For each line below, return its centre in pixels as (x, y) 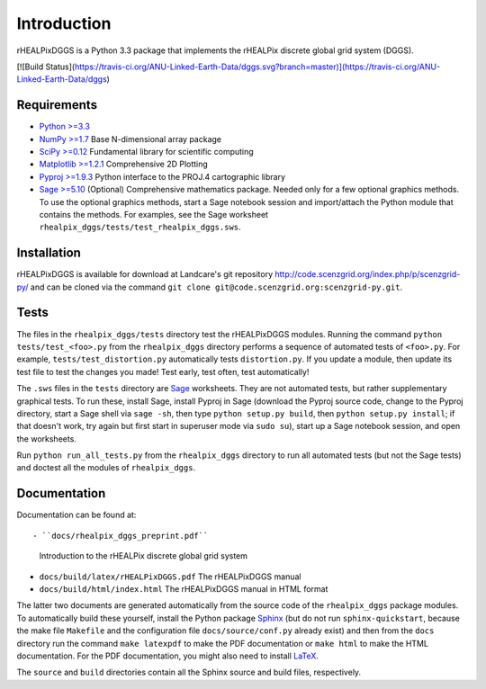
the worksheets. (46, 438)
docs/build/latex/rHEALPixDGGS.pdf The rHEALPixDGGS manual (170, 577)
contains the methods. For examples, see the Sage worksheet (154, 214)
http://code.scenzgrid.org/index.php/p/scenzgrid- (368, 274)
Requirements (57, 105)
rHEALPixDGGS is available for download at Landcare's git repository (145, 274)
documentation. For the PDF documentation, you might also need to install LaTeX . (168, 656)
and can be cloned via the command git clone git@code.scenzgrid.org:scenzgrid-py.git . (216, 287)
